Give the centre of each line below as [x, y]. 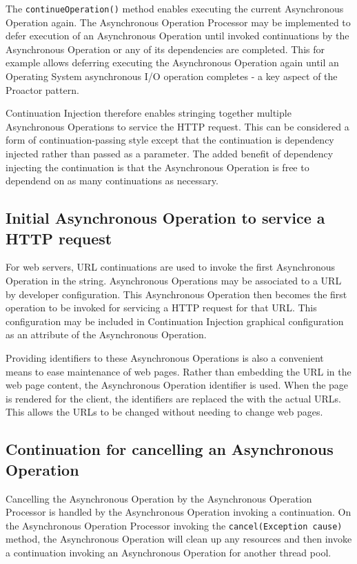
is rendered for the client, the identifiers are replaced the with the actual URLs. [173, 398]
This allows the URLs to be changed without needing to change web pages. [164, 412]
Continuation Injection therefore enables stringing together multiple [149, 113]
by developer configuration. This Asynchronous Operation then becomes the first [176, 294]
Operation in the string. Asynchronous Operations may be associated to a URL [174, 280]
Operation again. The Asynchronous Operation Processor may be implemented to [178, 22]
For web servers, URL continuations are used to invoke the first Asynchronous [171, 267]
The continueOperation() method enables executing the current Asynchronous [175, 8]
